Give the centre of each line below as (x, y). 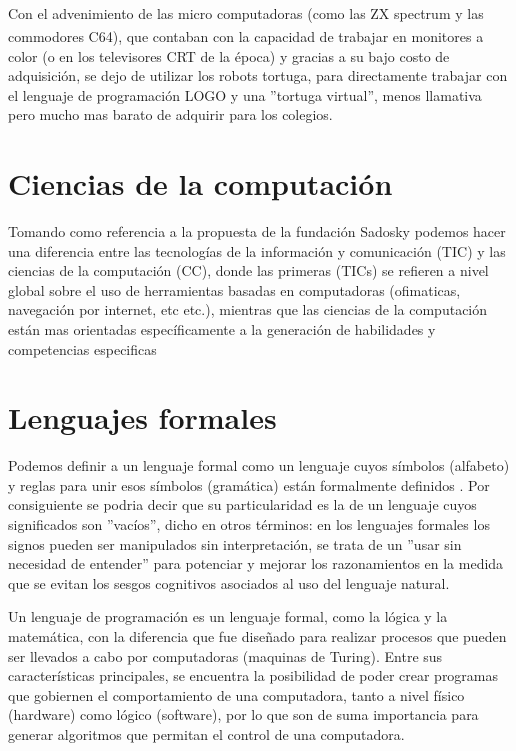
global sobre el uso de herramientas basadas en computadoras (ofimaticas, (234, 289)
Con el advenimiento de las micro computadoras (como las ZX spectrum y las (246, 12)
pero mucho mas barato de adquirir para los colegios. (170, 114)
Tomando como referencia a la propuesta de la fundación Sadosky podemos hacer (257, 231)
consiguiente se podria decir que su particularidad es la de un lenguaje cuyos (242, 504)
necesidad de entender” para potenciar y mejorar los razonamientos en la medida (256, 563)
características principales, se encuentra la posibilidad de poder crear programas (253, 675)
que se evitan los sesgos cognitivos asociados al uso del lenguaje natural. (229, 582)
